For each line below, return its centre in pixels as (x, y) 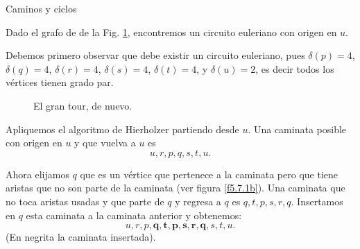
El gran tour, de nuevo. (83, 105)
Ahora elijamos (37, 174)
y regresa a (198, 201)
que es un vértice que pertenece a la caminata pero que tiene (209, 174)
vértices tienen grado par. (60, 82)
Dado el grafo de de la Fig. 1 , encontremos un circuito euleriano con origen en (171, 32)
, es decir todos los (295, 68)
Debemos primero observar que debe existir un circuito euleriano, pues (155, 55)
